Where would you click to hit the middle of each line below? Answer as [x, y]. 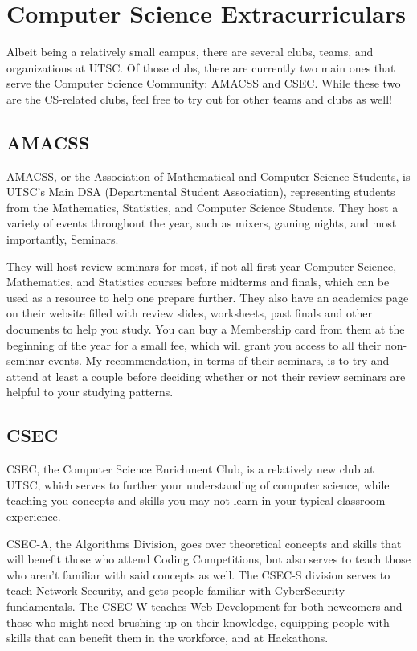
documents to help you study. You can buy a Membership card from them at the [206, 329]
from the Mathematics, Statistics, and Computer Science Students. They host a [202, 207]
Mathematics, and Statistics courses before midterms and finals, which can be [198, 282]
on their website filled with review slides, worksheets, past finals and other [189, 313]
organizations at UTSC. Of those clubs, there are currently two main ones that [201, 67]
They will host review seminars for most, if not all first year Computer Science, [202, 266]
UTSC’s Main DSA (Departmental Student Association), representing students [201, 192]
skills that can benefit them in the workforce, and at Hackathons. [168, 638]
